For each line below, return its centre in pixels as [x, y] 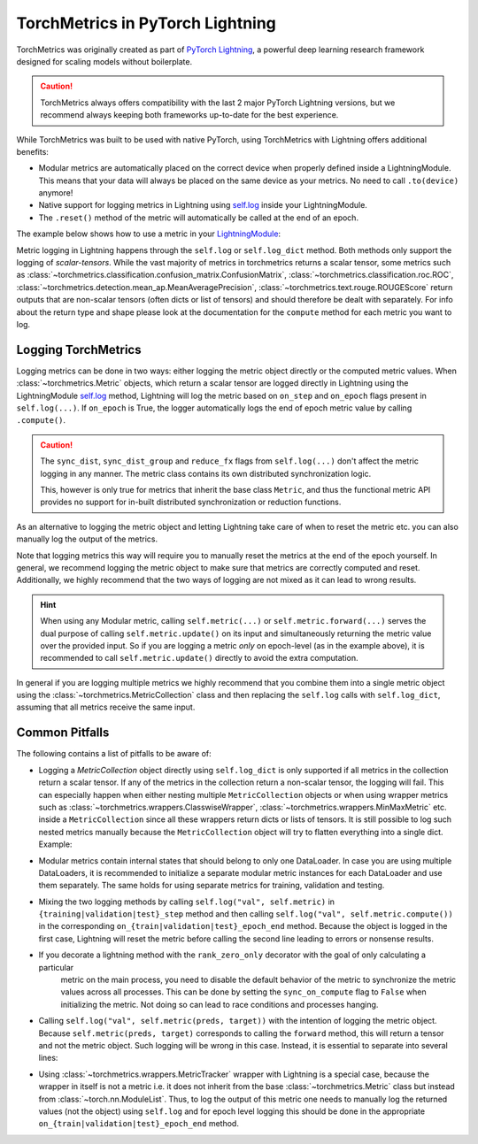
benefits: [32, 151]
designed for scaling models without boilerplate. [104, 61]
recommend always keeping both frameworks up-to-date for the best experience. [189, 115]
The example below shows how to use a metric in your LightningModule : [149, 234]
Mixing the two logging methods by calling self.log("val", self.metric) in [187, 902]
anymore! [56, 193]
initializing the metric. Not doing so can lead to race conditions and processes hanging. [220, 1004]
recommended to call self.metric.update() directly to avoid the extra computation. [199, 658]
